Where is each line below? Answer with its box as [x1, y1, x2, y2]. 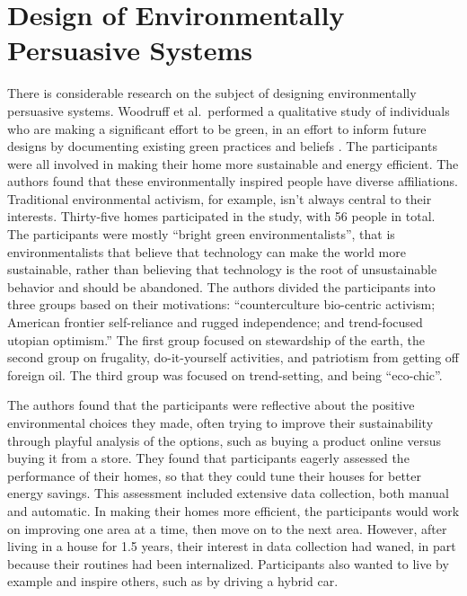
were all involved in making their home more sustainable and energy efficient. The [7, 154, 459, 173]
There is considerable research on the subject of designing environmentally [7, 84, 417, 102]
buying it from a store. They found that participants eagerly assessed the [7, 449, 410, 467]
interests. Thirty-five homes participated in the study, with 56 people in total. [7, 207, 436, 226]
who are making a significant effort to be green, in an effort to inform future [7, 119, 427, 138]
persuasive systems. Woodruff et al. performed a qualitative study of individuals [7, 101, 450, 120]
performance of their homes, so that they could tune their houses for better [7, 466, 421, 485]
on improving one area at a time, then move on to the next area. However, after [7, 519, 447, 538]
